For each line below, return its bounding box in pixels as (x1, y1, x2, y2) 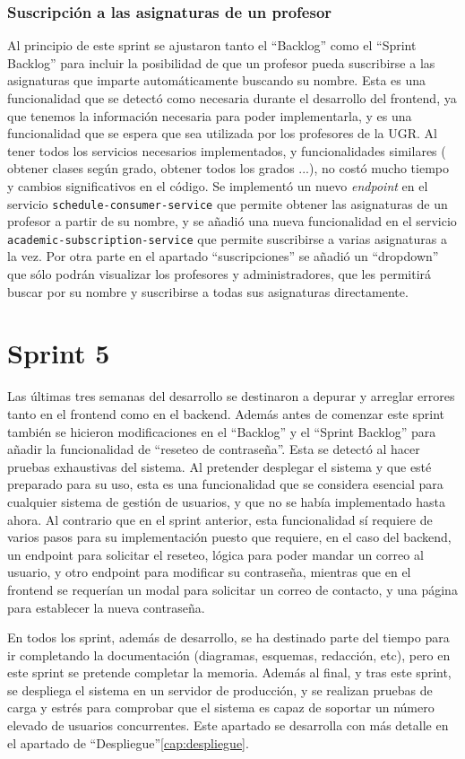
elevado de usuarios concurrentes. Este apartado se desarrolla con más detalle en (7, 716, 449, 735)
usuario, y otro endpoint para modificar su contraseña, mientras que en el (7, 563, 411, 581)
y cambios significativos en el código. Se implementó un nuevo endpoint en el (7, 176, 428, 195)
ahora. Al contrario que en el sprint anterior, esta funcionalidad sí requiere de (7, 510, 433, 528)
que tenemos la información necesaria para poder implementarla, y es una (7, 106, 412, 125)
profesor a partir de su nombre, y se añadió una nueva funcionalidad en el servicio (7, 212, 457, 231)
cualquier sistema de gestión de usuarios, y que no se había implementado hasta (7, 492, 446, 510)
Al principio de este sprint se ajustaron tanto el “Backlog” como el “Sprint (7, 36, 417, 55)
